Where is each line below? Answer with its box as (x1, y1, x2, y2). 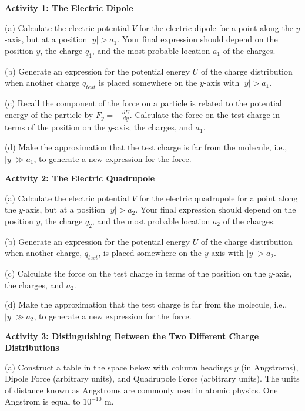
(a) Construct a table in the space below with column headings (5, 361, 232, 373)
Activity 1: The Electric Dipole (5, 2, 133, 14)
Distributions (5, 341, 59, 353)
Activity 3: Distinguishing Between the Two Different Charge (5, 329, 259, 342)
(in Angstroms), (241, 361, 299, 373)
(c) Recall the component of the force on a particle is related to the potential (5, 96, 282, 109)
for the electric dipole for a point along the (139, 21, 293, 33)
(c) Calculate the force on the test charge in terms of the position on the (5, 267, 266, 279)
